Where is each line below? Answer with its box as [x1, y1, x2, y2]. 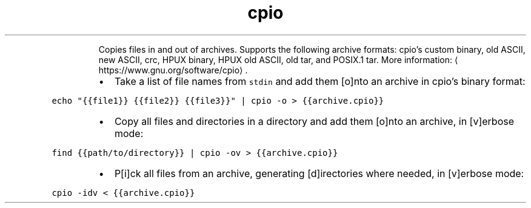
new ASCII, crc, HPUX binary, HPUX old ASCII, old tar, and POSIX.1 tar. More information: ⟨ [98, 54, 458, 65]
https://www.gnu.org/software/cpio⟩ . [98, 64, 248, 75]
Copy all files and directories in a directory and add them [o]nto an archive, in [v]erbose [114, 115, 515, 127]
